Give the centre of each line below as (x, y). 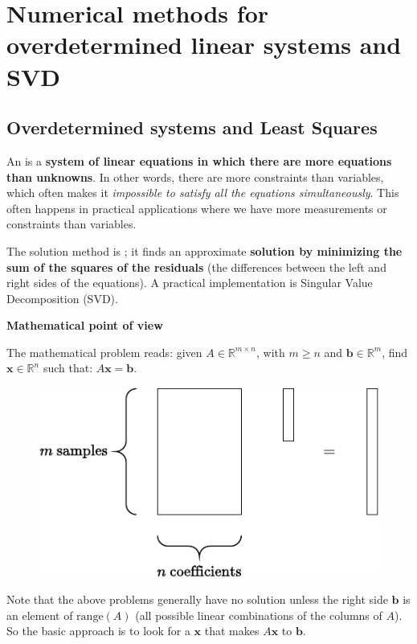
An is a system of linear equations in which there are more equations (199, 160)
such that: (68, 368)
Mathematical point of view (85, 325)
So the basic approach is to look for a (98, 631)
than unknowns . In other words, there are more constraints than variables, (195, 176)
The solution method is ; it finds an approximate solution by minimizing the (204, 250)
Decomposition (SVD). (62, 298)
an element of (40, 615)
